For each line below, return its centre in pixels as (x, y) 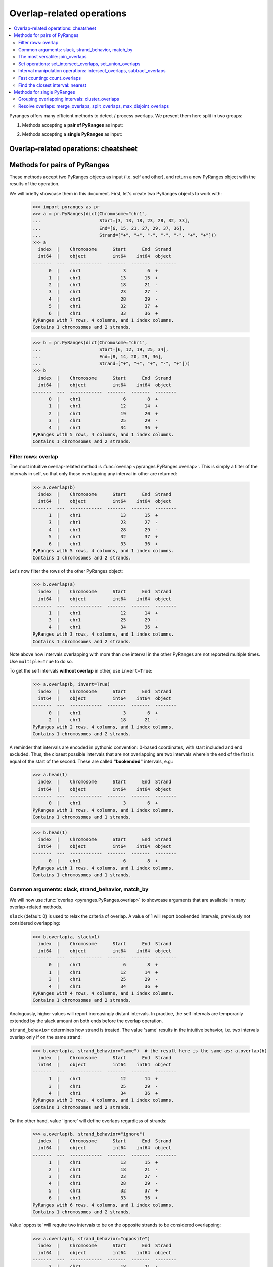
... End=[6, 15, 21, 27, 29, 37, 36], (109, 228)
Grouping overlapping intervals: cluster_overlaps (69, 99)
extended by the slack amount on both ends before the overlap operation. (86, 1021)
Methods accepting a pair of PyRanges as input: (73, 125)
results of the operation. (34, 184)
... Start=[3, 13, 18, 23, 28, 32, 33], (111, 221)
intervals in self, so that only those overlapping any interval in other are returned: (93, 473)
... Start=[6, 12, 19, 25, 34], (101, 349)
